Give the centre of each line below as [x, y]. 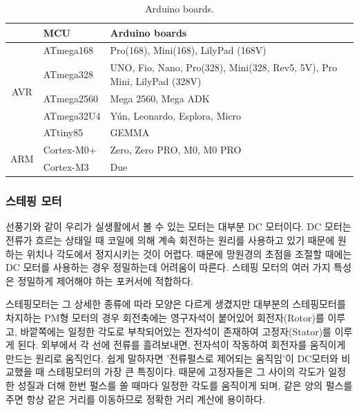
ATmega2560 [70, 98]
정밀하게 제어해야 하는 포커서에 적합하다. [105, 280]
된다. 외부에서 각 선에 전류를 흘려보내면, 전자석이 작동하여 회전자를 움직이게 [182, 345]
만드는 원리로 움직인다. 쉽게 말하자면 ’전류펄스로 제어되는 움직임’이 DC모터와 [172, 358]
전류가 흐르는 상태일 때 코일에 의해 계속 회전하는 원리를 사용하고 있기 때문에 [170, 240]
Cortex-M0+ [70, 150]
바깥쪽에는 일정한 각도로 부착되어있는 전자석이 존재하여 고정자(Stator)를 [176, 331]
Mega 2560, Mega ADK [160, 98]
